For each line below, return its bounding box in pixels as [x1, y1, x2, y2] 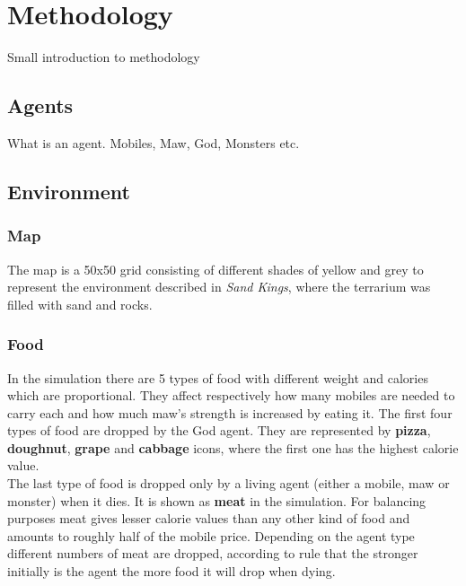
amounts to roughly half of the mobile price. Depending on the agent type [7, 526, 415, 545]
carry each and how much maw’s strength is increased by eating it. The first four [7, 403, 453, 422]
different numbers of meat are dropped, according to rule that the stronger [7, 544, 418, 563]
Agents [7, 92, 74, 119]
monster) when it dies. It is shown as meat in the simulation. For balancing [7, 491, 426, 510]
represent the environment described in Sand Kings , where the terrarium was [7, 277, 431, 296]
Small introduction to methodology [7, 48, 200, 66]
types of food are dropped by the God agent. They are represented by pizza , [7, 421, 431, 440]
